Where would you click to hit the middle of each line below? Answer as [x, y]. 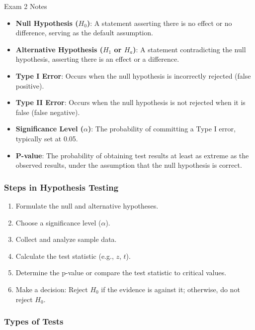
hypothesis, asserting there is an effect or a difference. [97, 59]
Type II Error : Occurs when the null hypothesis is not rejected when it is [130, 102]
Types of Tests [34, 321]
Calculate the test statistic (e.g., [65, 256]
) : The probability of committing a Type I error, [162, 129]
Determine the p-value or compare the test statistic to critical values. [121, 273]
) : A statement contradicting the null [189, 49]
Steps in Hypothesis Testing [61, 187]
